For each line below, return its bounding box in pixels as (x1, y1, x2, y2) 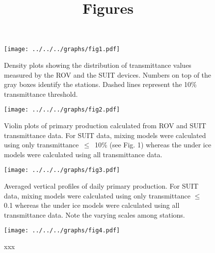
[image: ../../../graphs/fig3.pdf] (4, 167, 120, 174)
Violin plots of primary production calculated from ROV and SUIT (4, 120, 206, 131)
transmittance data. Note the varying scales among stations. (4, 209, 185, 220)
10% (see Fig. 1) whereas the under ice (94, 140, 212, 150)
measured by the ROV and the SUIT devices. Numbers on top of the (4, 69, 212, 80)
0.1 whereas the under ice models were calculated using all (4, 200, 180, 210)
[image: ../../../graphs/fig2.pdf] (4, 106, 120, 113)
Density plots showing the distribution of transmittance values (4, 60, 191, 70)
